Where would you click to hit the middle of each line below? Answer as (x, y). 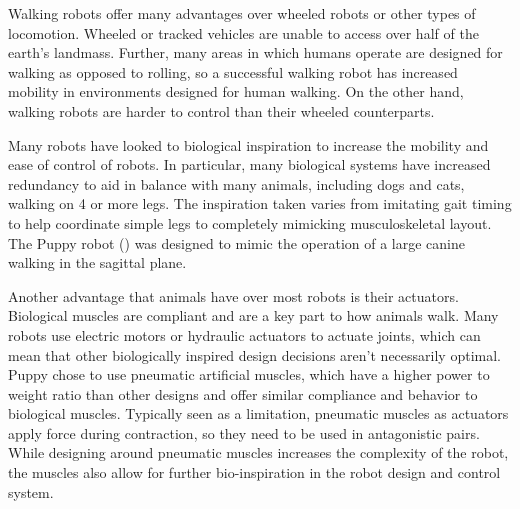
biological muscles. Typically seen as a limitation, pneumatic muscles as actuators (258, 413)
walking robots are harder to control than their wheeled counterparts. (221, 110)
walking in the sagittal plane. (97, 262)
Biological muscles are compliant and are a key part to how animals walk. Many (253, 315)
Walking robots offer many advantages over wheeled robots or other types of (242, 13)
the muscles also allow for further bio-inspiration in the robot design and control (254, 472)
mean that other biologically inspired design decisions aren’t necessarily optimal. (254, 354)
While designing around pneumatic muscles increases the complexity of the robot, (258, 452)
